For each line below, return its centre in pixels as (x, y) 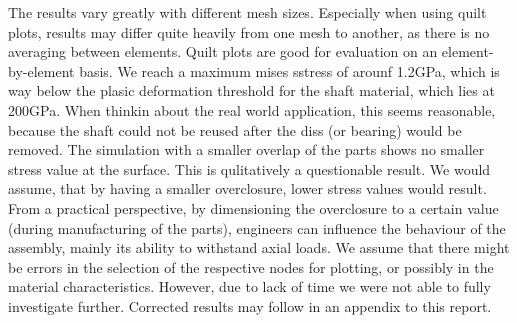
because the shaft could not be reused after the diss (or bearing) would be (235, 129)
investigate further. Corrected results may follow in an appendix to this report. (250, 305)
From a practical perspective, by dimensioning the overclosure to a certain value (253, 207)
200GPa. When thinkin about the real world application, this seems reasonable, (252, 109)
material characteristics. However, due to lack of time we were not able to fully (249, 286)
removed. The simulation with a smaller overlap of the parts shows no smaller (246, 149)
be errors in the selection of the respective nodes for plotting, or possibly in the (251, 266)
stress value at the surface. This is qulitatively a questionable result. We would (249, 168)
